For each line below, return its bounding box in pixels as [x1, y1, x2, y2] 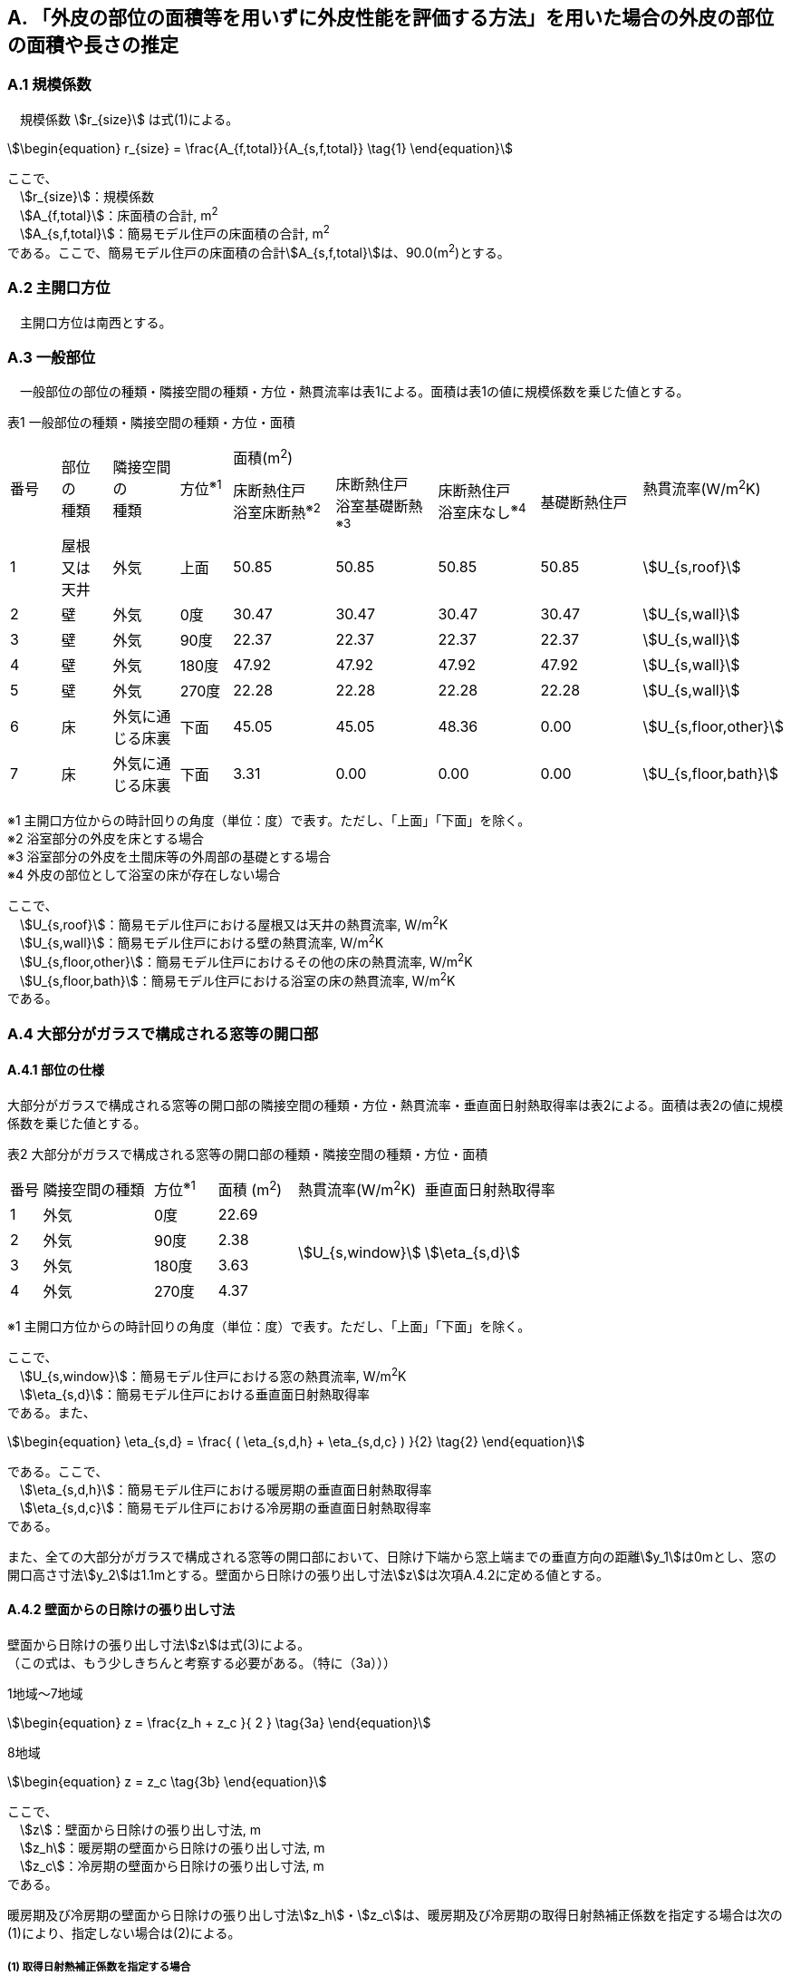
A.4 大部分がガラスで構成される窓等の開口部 [7, 1024, 319, 1043]
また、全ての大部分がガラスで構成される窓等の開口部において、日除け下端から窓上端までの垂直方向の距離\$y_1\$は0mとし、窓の [7, 1548, 777, 1564]
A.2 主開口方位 [7, 278, 111, 297]
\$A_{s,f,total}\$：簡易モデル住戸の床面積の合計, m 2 [19, 223, 330, 242]
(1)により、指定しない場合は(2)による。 [7, 1925, 241, 1942]
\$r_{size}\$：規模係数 [19, 188, 154, 204]
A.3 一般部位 [7, 347, 96, 366]
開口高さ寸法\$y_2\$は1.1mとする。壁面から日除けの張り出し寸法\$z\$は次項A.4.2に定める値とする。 [7, 1566, 609, 1582]
